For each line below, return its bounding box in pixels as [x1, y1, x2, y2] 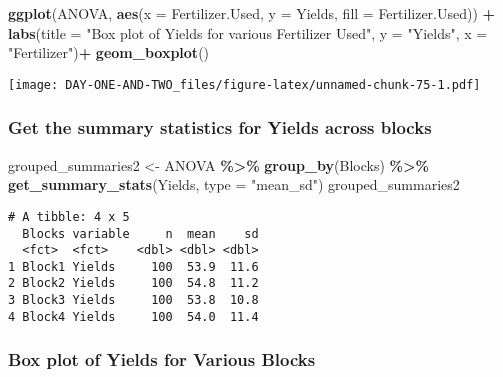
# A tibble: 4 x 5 [8, 209, 130, 224]
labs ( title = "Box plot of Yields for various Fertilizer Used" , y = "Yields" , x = [8, 22, 488, 43]
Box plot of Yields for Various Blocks [8, 347, 316, 372]
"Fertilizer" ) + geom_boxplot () [8, 42, 210, 63]
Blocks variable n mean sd [22, 226, 259, 241]
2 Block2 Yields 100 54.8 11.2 [8, 276, 259, 291]
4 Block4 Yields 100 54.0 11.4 [8, 309, 259, 324]
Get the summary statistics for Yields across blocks [8, 115, 432, 140]
